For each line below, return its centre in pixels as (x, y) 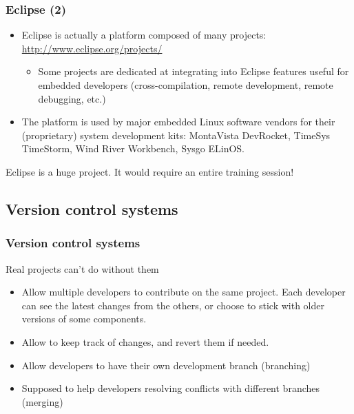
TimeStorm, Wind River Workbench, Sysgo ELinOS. (133, 148)
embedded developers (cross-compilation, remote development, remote (186, 85)
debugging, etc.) (72, 98)
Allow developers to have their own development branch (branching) (166, 365)
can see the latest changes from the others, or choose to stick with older (173, 305)
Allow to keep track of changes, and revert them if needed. (145, 341)
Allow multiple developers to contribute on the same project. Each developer (184, 292)
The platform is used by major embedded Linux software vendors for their (178, 122)
